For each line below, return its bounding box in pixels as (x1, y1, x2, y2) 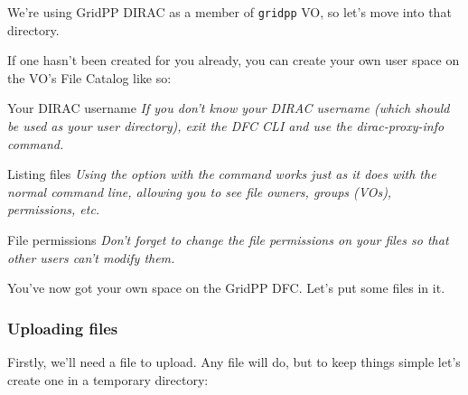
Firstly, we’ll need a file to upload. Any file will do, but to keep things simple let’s (7, 353, 461, 371)
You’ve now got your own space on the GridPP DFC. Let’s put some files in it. (7, 278, 445, 297)
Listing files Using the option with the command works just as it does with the (7, 165, 436, 183)
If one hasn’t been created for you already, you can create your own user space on (7, 51, 460, 70)
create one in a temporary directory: (7, 370, 209, 389)
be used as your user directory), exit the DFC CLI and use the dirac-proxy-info (7, 117, 445, 136)
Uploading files (7, 316, 118, 339)
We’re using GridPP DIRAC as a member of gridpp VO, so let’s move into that (7, 3, 452, 21)
